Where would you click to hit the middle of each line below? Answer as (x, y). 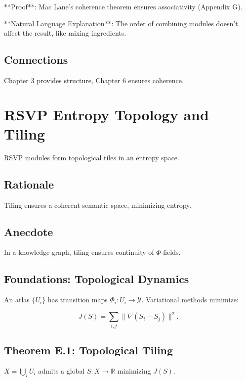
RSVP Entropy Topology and (106, 114)
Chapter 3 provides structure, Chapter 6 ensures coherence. (94, 80)
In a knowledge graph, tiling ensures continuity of (79, 252)
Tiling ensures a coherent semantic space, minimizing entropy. (98, 205)
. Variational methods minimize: (190, 300)
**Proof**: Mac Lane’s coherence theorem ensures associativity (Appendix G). (123, 6)
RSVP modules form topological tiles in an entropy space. (92, 157)
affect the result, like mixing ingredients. (65, 33)
